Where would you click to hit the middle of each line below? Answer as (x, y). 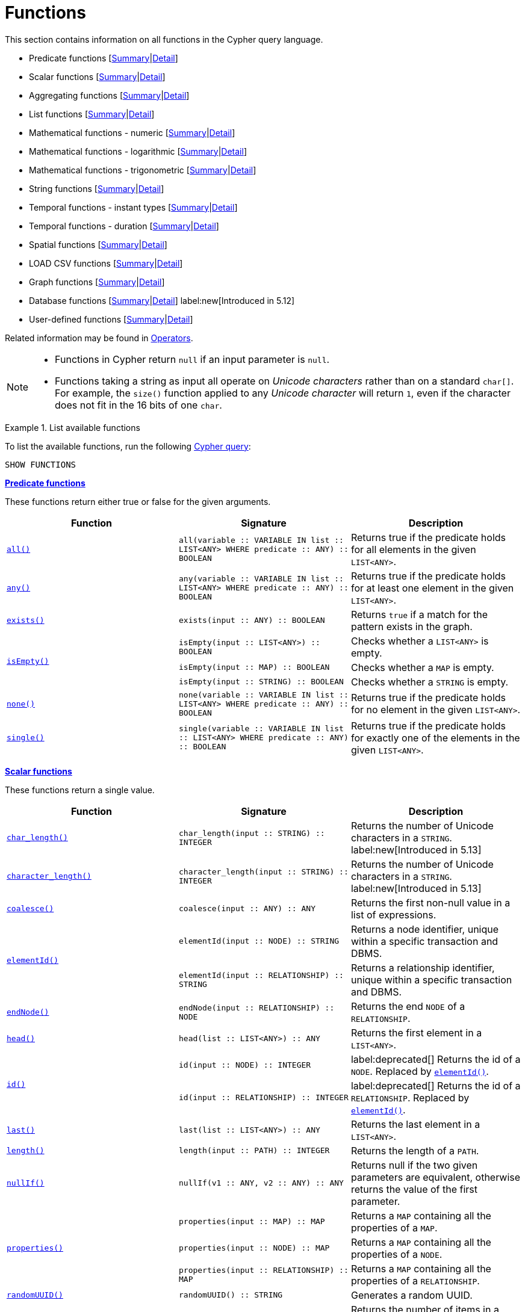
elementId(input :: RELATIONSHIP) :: (261, 975)
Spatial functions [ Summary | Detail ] (98, 244)
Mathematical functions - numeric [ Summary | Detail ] (132, 132)
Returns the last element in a (415, 1124)
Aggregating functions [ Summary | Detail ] (109, 95)
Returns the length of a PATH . (415, 1150)
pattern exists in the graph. (412, 626)
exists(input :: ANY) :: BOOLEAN (252, 620)
